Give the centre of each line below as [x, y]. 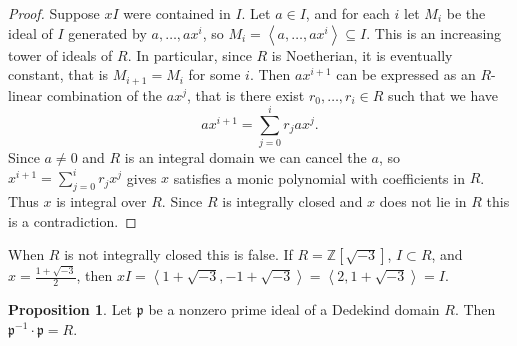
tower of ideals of [60, 54]
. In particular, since [189, 54]
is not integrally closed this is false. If [178, 254]
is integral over [101, 201]
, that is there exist [245, 94]
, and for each [347, 13]
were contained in [177, 13]
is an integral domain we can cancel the [245, 157]
